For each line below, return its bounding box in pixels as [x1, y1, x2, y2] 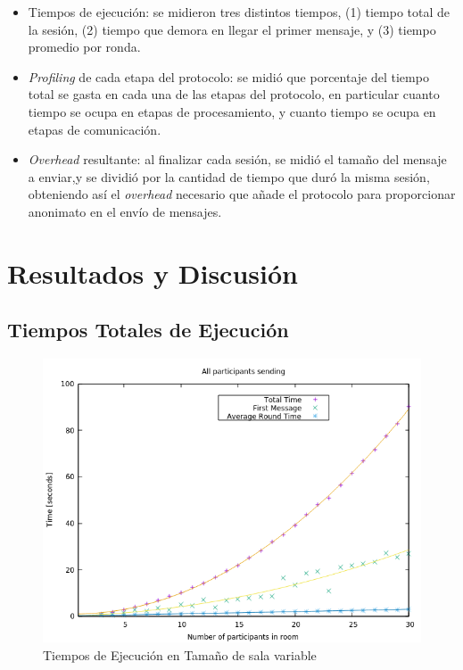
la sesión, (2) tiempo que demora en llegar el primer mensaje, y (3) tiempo [28, 20, 436, 38]
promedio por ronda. [28, 37, 141, 56]
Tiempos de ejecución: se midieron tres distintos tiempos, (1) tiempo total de [28, 3, 451, 21]
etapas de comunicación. [28, 120, 161, 138]
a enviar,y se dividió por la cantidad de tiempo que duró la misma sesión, [28, 167, 430, 186]
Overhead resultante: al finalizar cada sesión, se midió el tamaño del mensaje [28, 150, 447, 169]
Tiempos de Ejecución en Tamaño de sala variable [43, 645, 317, 664]
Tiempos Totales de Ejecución [7, 316, 289, 343]
